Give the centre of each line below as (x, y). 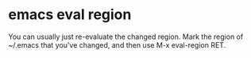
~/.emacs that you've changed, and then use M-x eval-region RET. (117, 44)
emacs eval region (70, 15)
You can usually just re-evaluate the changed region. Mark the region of (126, 37)
